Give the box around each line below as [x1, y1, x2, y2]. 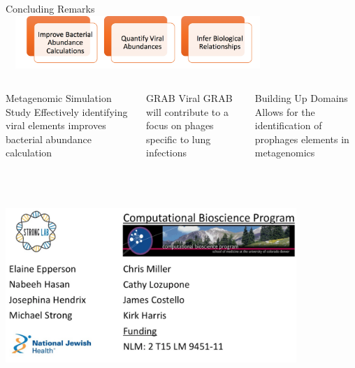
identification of [254, 118, 322, 133]
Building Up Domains [254, 90, 348, 105]
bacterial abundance [6, 131, 92, 146]
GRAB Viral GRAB [146, 90, 233, 105]
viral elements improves [6, 118, 106, 133]
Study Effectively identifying [6, 104, 128, 119]
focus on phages [146, 118, 214, 133]
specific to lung [146, 131, 211, 146]
